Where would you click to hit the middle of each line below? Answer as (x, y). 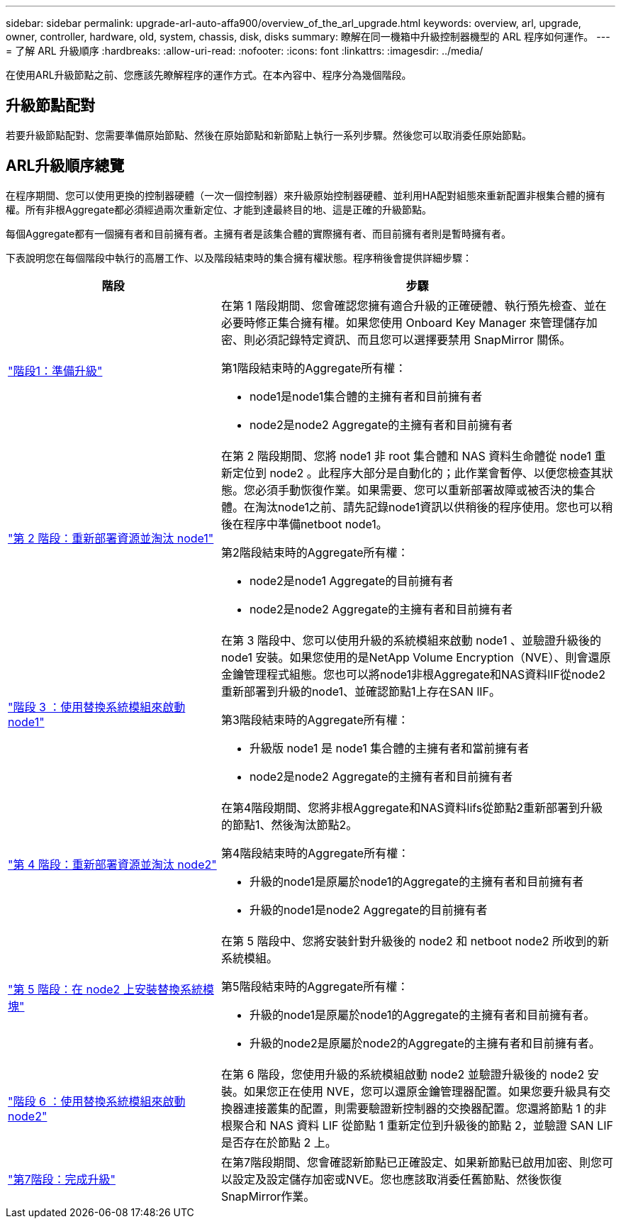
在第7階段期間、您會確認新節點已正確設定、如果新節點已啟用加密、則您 (411, 1162)
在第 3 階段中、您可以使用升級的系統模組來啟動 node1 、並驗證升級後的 (411, 640)
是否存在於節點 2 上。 (279, 1142)
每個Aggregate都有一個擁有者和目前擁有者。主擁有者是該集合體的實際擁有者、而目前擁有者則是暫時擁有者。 (259, 233)
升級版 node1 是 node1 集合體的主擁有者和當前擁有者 (389, 748)
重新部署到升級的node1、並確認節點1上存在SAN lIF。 (361, 691)
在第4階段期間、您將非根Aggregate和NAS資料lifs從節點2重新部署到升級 (412, 807)
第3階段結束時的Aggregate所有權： (315, 719)
